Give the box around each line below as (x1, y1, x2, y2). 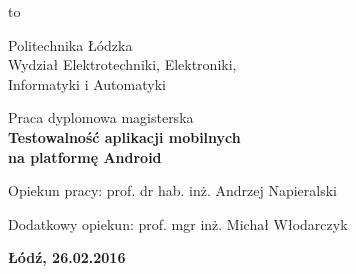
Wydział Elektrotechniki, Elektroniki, (8, 54, 237, 75)
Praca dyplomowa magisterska (8, 107, 194, 128)
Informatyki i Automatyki (8, 73, 166, 94)
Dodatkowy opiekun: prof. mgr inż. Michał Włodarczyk (8, 213, 348, 234)
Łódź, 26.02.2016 (8, 247, 126, 268)
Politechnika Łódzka (8, 34, 133, 55)
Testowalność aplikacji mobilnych (8, 126, 241, 147)
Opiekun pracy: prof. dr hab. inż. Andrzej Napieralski (8, 180, 337, 201)
